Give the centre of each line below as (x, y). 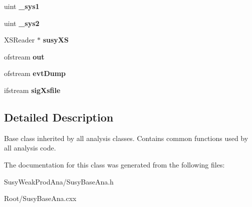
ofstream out (24, 56)
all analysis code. (30, 148)
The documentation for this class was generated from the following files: (114, 164)
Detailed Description (59, 117)
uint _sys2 (22, 23)
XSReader (20, 40)
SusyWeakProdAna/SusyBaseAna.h (59, 181)
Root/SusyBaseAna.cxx (40, 198)
